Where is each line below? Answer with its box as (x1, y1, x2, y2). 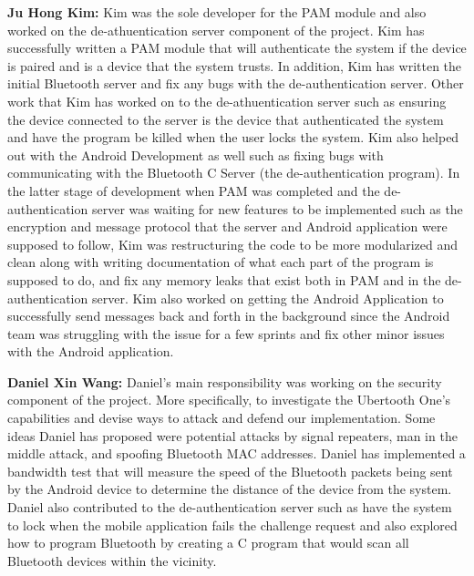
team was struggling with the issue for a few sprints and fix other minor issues (7, 324, 445, 343)
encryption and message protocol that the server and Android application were (7, 217, 448, 236)
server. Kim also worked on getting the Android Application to (91, 288, 444, 307)
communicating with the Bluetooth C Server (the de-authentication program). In (7, 163, 460, 182)
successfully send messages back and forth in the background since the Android (7, 306, 450, 325)
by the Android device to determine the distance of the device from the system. (7, 479, 452, 499)
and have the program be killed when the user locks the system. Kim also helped (7, 128, 459, 147)
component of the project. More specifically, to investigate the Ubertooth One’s (7, 390, 451, 409)
